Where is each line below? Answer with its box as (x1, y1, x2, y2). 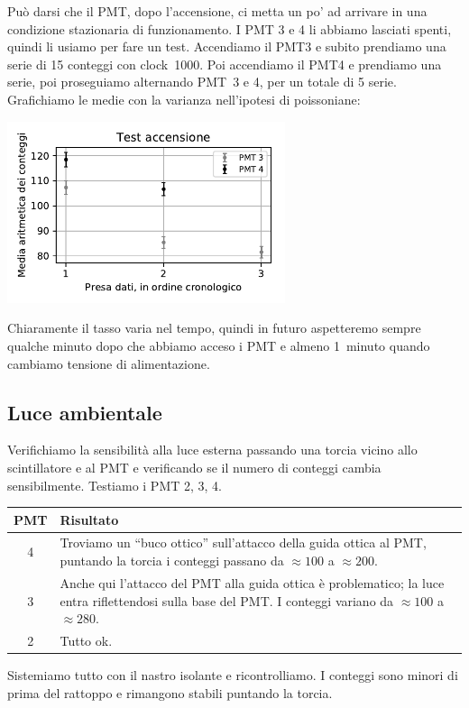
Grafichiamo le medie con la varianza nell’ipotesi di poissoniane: (7, 89, 361, 108)
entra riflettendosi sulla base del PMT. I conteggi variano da (60, 591, 394, 610)
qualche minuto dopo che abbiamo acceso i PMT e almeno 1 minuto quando (7, 336, 430, 354)
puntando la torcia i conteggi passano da (60, 551, 284, 570)
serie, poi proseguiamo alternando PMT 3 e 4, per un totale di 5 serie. (7, 72, 397, 91)
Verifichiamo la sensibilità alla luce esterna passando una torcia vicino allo (7, 440, 418, 459)
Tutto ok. (60, 630, 113, 649)
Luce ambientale (7, 398, 162, 426)
